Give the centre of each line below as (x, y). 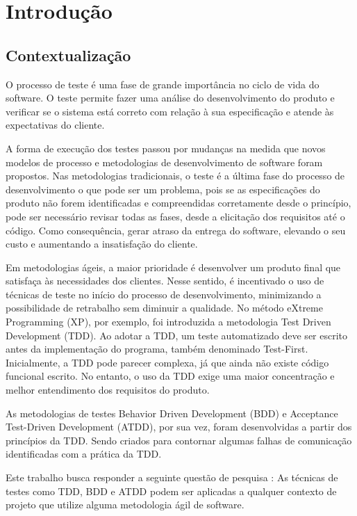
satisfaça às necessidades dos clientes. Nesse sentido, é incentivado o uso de (165, 281)
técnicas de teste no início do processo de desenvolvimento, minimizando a (164, 294)
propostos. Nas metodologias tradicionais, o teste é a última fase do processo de (175, 176)
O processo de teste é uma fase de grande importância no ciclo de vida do (163, 84)
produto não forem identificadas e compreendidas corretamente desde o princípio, (178, 203)
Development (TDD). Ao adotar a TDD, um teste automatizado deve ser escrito (177, 335)
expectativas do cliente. (55, 125)
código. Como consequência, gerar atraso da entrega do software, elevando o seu (176, 230)
